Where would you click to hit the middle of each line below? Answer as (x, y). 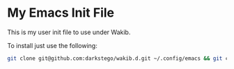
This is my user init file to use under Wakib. (69, 32)
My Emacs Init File (61, 13)
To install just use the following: (52, 45)
